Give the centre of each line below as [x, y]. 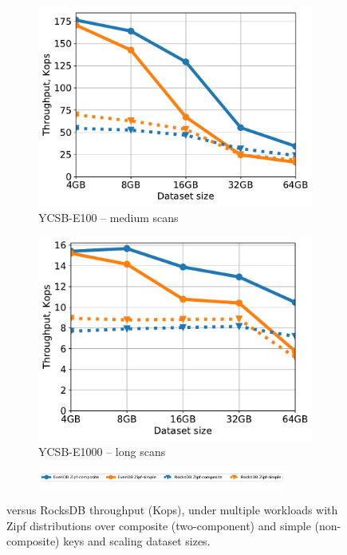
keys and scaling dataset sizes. [137, 541]
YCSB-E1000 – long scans [102, 452]
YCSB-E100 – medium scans [108, 217]
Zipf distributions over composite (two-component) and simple [159, 525]
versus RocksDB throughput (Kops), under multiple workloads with [172, 510]
